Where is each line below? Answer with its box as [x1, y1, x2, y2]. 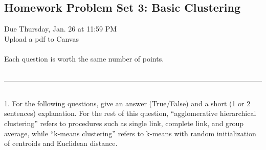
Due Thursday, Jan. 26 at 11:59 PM [4, 23, 117, 34]
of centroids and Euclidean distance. [4, 138, 118, 148]
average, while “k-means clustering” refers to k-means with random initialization [4, 128, 256, 138]
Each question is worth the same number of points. [4, 53, 164, 64]
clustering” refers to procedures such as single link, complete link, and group [4, 117, 244, 128]
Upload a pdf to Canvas [4, 33, 79, 44]
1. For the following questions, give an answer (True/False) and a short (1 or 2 [4, 98, 251, 108]
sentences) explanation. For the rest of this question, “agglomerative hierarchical [4, 108, 256, 118]
